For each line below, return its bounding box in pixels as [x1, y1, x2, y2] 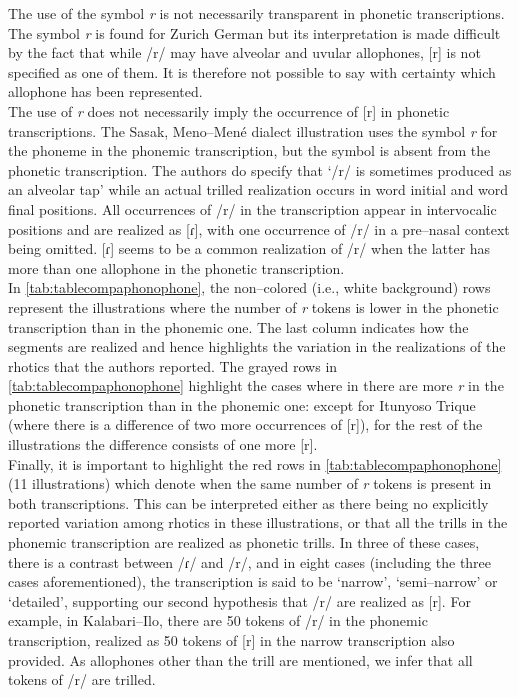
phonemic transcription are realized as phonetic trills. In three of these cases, [8, 532, 480, 553]
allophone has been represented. [8, 81, 203, 102]
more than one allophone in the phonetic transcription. [8, 257, 345, 278]
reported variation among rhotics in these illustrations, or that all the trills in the [8, 512, 508, 533]
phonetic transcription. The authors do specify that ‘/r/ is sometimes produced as [8, 159, 512, 180]
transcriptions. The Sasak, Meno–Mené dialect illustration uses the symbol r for [8, 120, 498, 141]
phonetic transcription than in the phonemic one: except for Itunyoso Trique [8, 394, 476, 415]
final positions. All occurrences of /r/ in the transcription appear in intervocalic [8, 198, 497, 219]
